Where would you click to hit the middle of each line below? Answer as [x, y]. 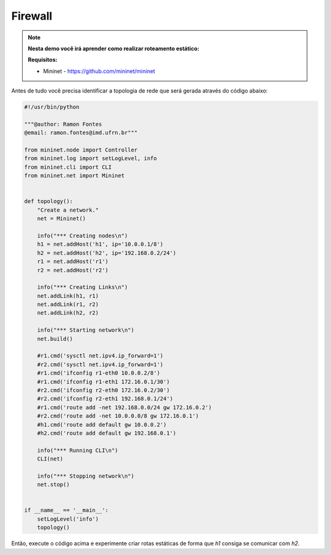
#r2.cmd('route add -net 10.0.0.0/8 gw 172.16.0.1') [118, 416]
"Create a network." [68, 210]
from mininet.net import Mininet [74, 176]
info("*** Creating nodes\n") [82, 235]
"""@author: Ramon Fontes [63, 124]
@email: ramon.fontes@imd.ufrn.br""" [81, 133]
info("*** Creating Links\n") [82, 287]
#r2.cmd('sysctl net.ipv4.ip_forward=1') [100, 364]
